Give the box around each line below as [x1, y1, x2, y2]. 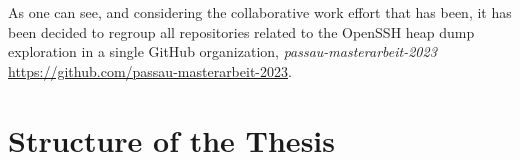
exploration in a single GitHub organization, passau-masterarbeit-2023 [8, 41, 437, 62]
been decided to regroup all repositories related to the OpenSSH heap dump [8, 21, 475, 42]
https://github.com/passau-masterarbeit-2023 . [8, 60, 292, 81]
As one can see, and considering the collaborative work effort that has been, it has [8, 2, 512, 22]
